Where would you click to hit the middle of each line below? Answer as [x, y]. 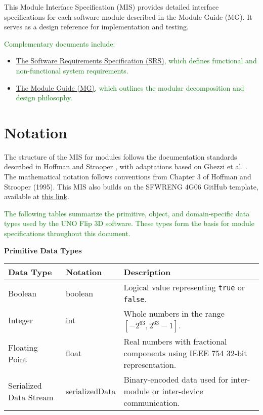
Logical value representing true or [184, 287]
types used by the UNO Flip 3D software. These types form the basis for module [129, 223]
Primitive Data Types [43, 250]
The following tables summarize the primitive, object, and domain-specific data [127, 213]
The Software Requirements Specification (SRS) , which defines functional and [136, 61]
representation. [150, 365]
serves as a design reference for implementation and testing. [96, 27]
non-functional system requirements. [72, 70]
